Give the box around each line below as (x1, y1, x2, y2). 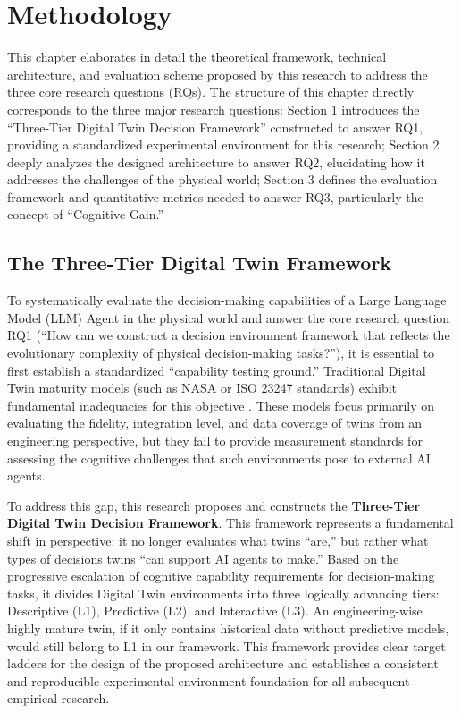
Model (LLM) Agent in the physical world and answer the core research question (7, 308, 450, 327)
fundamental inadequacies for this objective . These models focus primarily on (7, 395, 435, 414)
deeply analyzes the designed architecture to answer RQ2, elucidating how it (7, 152, 425, 171)
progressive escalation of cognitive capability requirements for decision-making (7, 566, 435, 585)
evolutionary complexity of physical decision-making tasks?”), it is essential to (7, 344, 435, 362)
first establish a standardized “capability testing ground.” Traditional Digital (7, 361, 426, 379)
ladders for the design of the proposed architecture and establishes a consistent (7, 654, 439, 673)
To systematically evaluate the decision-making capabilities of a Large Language (7, 291, 447, 310)
